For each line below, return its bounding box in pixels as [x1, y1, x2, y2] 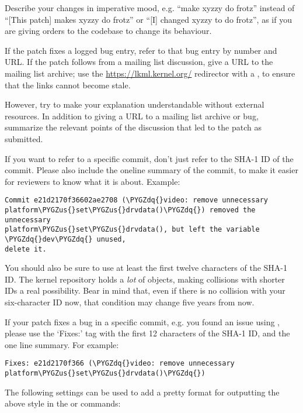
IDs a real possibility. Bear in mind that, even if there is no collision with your [5, 284, 285, 297]
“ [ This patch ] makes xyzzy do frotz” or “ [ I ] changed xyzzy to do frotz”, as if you [5, 13, 292, 25]
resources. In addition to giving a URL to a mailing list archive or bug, [5, 109, 259, 122]
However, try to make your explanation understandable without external [5, 98, 264, 111]
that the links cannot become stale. [5, 78, 131, 91]
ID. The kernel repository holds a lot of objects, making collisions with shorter [5, 273, 285, 285]
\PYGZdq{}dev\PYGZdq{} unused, [5, 235, 126, 243]
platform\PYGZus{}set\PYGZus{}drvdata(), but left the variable [5, 225, 260, 234]
